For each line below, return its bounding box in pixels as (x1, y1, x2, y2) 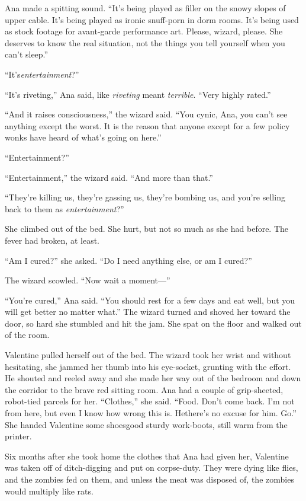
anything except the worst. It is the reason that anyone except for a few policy (5, 119, 290, 132)
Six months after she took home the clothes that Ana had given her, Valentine (5, 449, 289, 462)
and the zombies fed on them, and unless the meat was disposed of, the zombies (5, 473, 294, 485)
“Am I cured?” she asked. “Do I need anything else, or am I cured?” (5, 254, 252, 266)
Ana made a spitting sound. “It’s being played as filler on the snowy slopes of (5, 2, 286, 14)
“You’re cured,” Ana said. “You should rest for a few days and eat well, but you (5, 293, 295, 306)
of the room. (5, 328, 50, 341)
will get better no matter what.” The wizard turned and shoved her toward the (5, 305, 291, 318)
